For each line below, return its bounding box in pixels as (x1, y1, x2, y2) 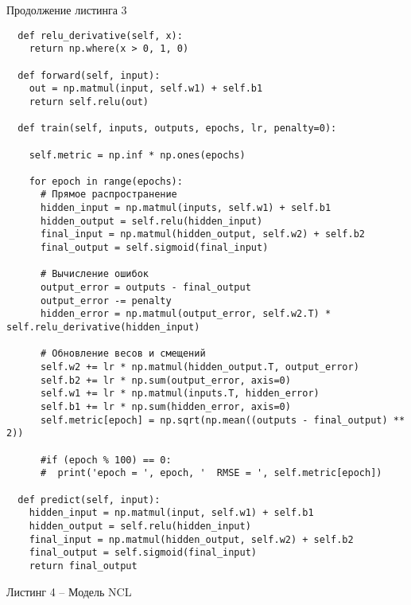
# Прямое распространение (40, 189, 177, 201)
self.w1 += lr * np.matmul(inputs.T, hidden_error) (40, 388, 320, 400)
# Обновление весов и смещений (40, 348, 206, 360)
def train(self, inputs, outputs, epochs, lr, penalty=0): (17, 123, 337, 135)
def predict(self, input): (17, 494, 161, 505)
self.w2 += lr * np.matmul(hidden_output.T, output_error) (40, 361, 359, 373)
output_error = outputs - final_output (40, 282, 251, 294)
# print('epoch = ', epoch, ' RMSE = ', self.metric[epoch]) (40, 467, 382, 479)
